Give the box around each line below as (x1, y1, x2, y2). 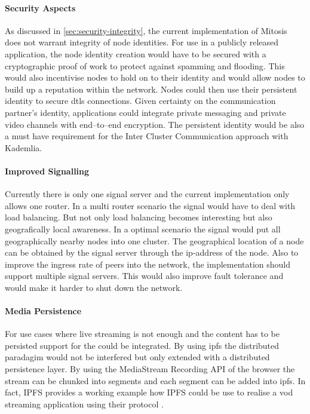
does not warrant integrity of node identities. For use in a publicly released (5, 36, 279, 48)
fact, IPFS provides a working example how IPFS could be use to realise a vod (5, 386, 293, 398)
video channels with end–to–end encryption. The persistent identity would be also (5, 118, 305, 130)
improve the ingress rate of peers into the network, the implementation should (5, 257, 291, 270)
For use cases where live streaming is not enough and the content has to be (5, 327, 280, 340)
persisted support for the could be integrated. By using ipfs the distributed (5, 339, 280, 351)
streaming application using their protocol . (5, 397, 164, 410)
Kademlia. (5, 141, 42, 154)
